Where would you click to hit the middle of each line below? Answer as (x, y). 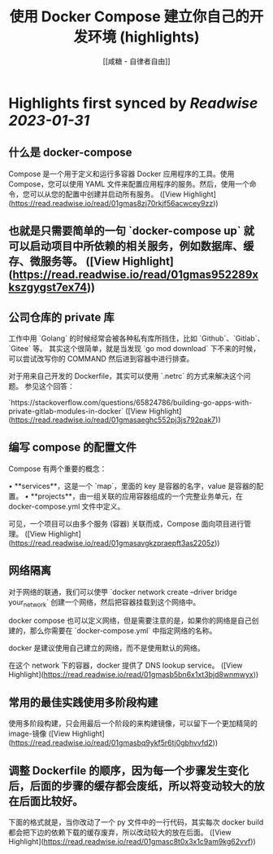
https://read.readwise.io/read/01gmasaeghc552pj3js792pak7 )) (116, 420)
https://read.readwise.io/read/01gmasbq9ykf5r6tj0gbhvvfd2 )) (115, 743)
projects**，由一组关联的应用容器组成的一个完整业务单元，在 (141, 496)
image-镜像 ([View (39, 733)
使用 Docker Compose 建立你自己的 (130, 17)
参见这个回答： (49, 386)
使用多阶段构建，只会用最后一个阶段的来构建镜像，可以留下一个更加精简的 (133, 724)
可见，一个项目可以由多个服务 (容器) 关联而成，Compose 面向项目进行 (126, 523)
